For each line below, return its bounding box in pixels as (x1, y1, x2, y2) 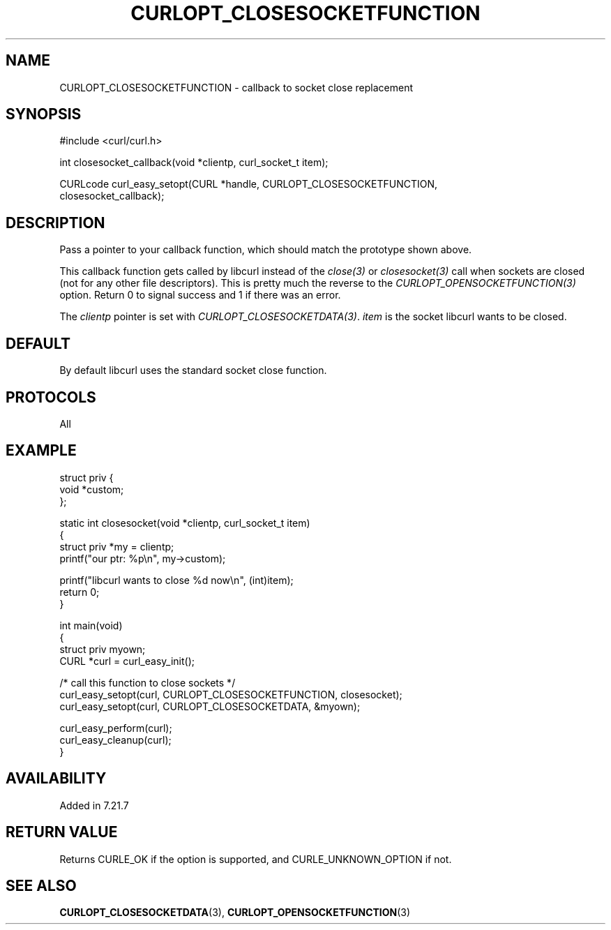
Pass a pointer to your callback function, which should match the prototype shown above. (59, 243, 472, 256)
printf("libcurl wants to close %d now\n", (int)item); (59, 573, 294, 586)
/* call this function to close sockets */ (59, 676, 236, 689)
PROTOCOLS (6, 388, 96, 406)
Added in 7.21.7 (59, 799, 129, 811)
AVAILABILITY (6, 770, 107, 788)
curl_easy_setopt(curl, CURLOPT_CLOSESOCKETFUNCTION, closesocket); (59, 688, 402, 700)
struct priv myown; (59, 643, 146, 655)
